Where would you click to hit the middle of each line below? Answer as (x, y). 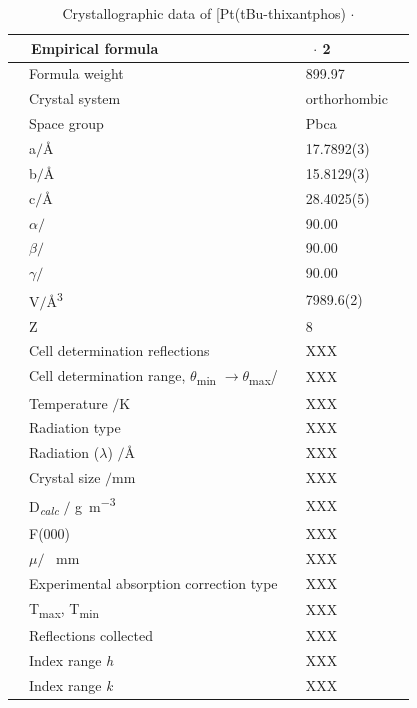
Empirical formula (95, 47)
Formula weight (76, 73)
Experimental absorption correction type (153, 582)
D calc (43, 507)
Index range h (71, 659)
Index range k (70, 684)
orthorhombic (346, 98)
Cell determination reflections (119, 350)
